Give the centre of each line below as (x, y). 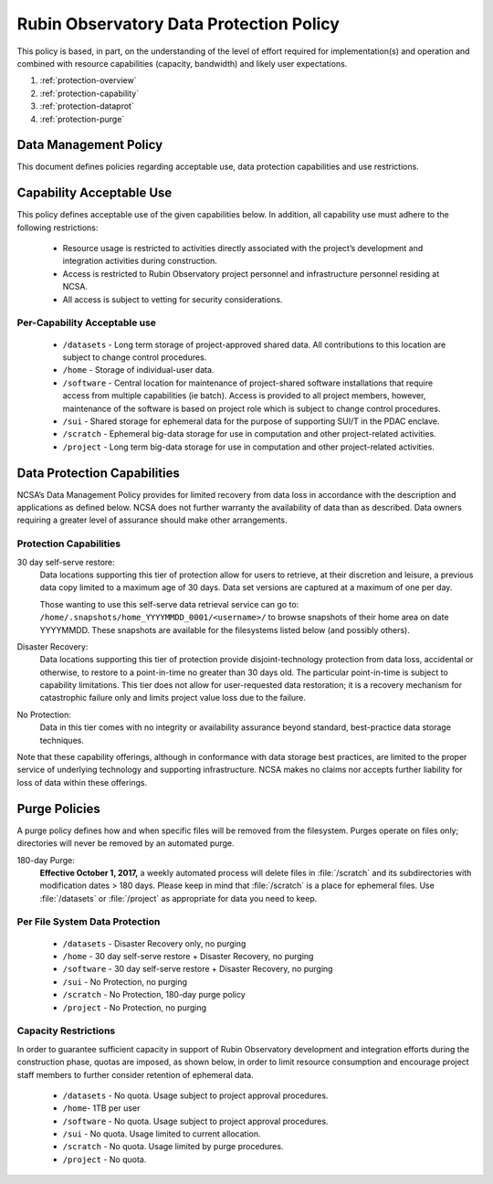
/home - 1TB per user (101, 1108)
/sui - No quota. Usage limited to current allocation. (162, 1134)
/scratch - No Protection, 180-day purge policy (154, 995)
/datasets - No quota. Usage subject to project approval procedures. (195, 1095)
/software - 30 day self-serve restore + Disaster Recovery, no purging (198, 969)
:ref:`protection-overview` (88, 80)
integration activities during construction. (140, 261)
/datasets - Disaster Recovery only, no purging (154, 943)
